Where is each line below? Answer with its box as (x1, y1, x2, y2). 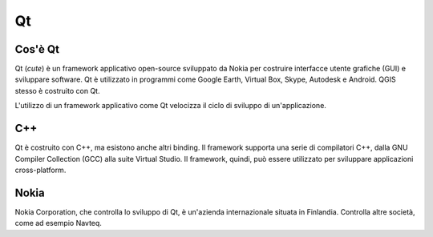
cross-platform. (14, 165, 67, 175)
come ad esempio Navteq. (14, 219, 102, 228)
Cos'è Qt (14, 42, 60, 56)
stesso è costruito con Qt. (14, 86, 100, 95)
